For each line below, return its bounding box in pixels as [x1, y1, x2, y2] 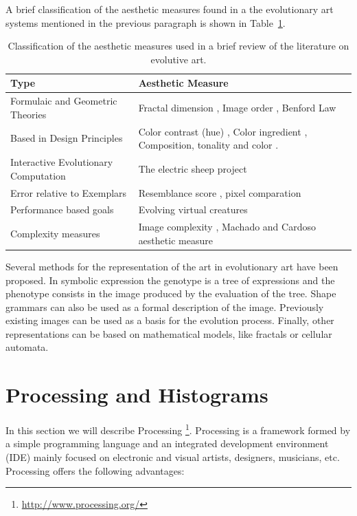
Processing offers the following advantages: [5, 463, 185, 477]
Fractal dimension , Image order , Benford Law [138, 100, 336, 115]
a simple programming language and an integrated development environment [5, 436, 329, 451]
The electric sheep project [138, 161, 247, 175]
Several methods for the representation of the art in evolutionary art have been [5, 259, 338, 273]
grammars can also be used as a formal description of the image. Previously [5, 299, 324, 314]
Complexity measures [10, 226, 100, 241]
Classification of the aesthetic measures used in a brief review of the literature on [8, 39, 349, 53]
